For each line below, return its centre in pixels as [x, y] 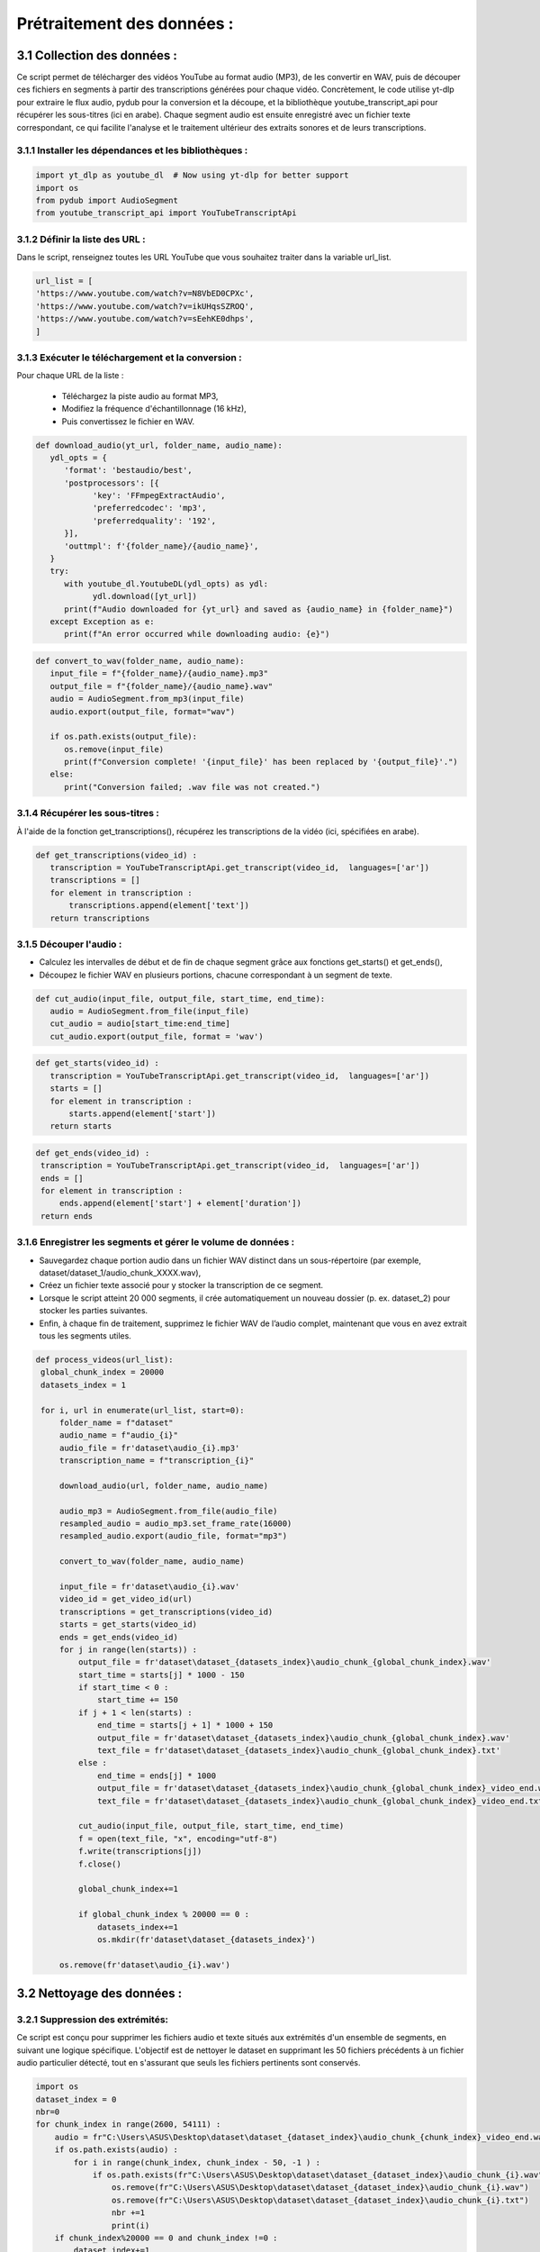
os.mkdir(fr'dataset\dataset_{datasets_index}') [207, 1939]
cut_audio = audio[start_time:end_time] [140, 1024]
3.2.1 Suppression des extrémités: [93, 2020]
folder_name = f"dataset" [117, 1422]
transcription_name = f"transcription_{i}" [157, 1461]
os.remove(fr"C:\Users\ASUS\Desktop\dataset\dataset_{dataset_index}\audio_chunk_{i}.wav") [320, 2188]
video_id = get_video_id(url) [126, 1599]
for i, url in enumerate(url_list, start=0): [143, 1410]
